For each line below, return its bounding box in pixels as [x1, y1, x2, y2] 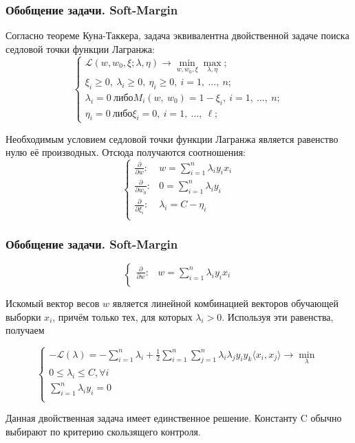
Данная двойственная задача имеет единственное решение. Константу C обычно [6, 411, 342, 425]
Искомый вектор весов [6, 296, 100, 310]
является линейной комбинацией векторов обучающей [112, 296, 338, 310]
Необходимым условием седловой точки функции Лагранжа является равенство [6, 131, 338, 146]
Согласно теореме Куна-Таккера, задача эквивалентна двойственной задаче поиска [6, 28, 349, 43]
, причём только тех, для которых [52, 309, 193, 323]
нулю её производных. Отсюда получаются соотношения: [6, 145, 246, 159]
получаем [6, 323, 45, 337]
